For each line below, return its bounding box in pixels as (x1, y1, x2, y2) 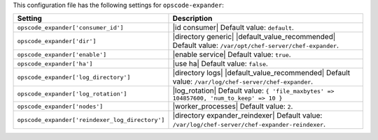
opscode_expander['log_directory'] (17, 73, 131, 81)
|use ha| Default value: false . (172, 59, 269, 69)
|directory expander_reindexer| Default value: (172, 111, 323, 120)
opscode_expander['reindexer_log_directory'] (17, 116, 165, 123)
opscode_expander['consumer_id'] (17, 24, 124, 31)
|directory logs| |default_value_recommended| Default (172, 68, 350, 78)
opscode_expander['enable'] (17, 51, 107, 59)
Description (172, 14, 213, 24)
